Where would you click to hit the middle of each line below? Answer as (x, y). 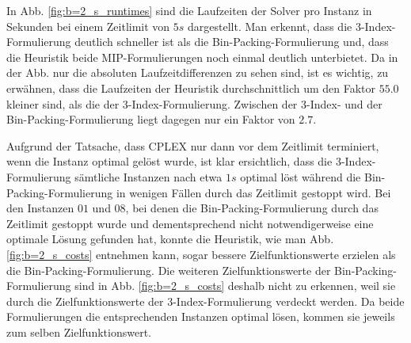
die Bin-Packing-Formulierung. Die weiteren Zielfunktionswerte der (169, 270)
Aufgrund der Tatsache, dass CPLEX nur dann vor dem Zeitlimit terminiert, (193, 145)
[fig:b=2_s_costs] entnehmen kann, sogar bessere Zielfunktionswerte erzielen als (201, 254)
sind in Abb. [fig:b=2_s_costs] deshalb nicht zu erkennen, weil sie (235, 286)
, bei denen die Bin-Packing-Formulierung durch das (252, 208)
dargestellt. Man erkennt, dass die (270, 26)
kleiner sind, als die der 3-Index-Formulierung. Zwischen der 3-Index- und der (194, 103)
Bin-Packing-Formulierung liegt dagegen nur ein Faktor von (151, 119)
